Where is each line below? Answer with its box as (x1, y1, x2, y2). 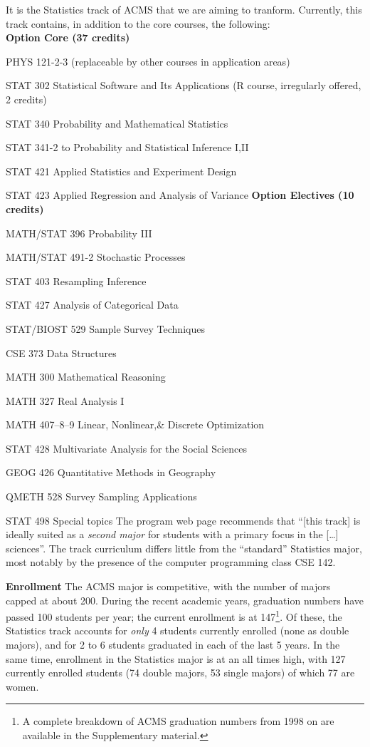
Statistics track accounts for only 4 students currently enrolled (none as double (6, 623, 349, 638)
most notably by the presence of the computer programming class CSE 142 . (6, 555, 336, 570)
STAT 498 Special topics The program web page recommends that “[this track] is (6, 512, 361, 527)
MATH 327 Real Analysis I (6, 393, 125, 408)
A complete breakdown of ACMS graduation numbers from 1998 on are (22, 713, 334, 728)
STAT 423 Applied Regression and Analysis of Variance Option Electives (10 (6, 187, 354, 202)
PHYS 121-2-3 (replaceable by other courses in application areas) (6, 53, 290, 68)
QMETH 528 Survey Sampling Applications (6, 489, 197, 504)
